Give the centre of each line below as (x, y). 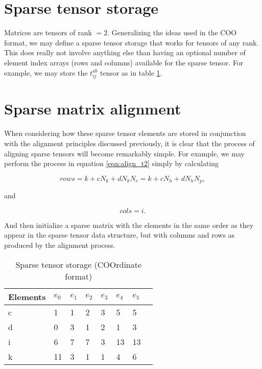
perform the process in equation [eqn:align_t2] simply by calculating (112, 163)
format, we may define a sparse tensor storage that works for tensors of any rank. (132, 42)
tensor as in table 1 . (131, 72)
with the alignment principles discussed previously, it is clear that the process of (129, 143)
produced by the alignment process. (60, 245)
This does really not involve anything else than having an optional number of (125, 52)
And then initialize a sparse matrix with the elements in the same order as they (129, 225)
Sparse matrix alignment (93, 109)
